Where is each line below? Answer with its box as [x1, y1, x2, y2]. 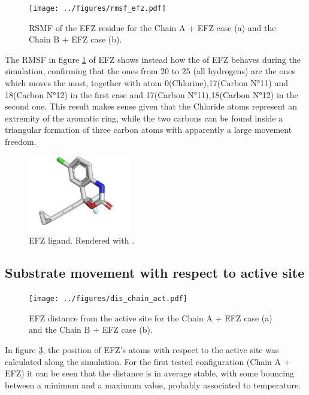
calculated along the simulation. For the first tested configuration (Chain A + [5, 355, 290, 367]
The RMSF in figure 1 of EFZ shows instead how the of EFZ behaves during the [5, 53, 301, 65]
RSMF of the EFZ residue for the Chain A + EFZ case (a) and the [29, 21, 276, 34]
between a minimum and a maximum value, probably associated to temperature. [5, 378, 301, 391]
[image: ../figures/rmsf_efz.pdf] [29, 4, 166, 13]
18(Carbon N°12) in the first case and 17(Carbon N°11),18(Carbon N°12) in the [5, 88, 298, 101]
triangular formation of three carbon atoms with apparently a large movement [5, 123, 292, 136]
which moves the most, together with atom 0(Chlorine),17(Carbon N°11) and [5, 77, 288, 89]
